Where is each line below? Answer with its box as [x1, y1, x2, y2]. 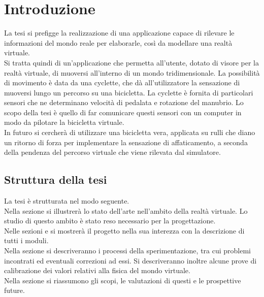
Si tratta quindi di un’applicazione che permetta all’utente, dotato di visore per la [4, 57, 259, 68]
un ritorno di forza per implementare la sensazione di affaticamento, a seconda [4, 137, 248, 147]
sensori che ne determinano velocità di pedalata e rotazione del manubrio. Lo [4, 97, 244, 108]
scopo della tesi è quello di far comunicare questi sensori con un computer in [4, 107, 242, 117]
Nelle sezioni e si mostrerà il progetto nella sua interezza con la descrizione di [4, 225, 245, 236]
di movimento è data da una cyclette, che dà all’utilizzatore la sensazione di [4, 77, 240, 88]
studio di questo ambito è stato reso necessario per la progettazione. [4, 215, 216, 226]
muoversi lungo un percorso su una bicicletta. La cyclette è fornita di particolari [4, 87, 253, 97]
